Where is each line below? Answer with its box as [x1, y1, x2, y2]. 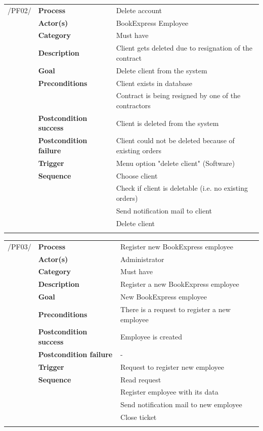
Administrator [120, 253, 164, 264]
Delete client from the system [116, 65, 207, 75]
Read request [120, 374, 161, 384]
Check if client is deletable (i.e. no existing [116, 183, 248, 193]
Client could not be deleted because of [116, 135, 235, 146]
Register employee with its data [120, 386, 218, 397]
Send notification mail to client [116, 205, 212, 215]
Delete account [116, 5, 162, 15]
